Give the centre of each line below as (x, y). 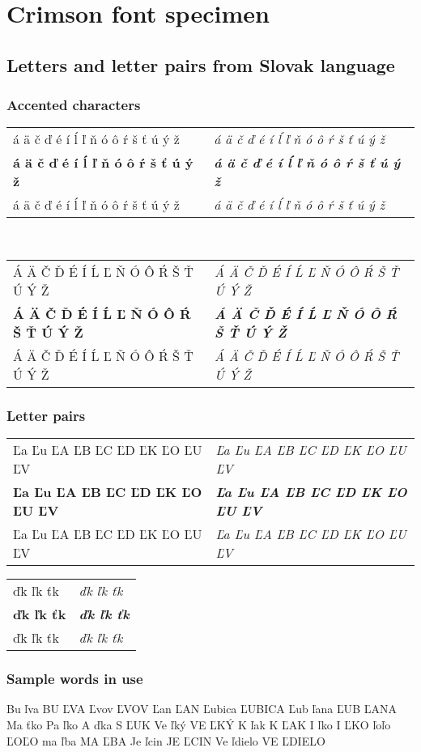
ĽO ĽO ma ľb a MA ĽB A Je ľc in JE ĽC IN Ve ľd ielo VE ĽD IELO (166, 740)
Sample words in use (75, 679)
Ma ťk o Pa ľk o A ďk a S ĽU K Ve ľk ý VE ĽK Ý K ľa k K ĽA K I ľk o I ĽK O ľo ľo (199, 724)
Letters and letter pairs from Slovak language (201, 64)
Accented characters (74, 105)
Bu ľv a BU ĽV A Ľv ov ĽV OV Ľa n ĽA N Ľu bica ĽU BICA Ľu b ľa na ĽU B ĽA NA (202, 709)
